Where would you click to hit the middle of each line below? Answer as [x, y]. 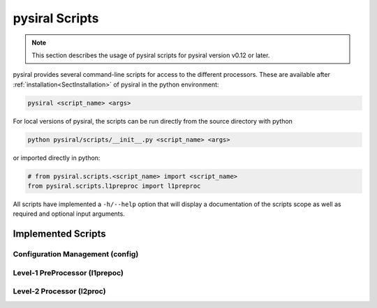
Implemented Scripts [59, 234]
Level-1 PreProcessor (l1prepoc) [68, 272]
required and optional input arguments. [69, 214]
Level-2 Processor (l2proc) [59, 291]
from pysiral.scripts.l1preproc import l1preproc [114, 186]
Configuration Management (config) [76, 254]
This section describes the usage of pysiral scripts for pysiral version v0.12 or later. [151, 55]
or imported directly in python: [57, 158]
